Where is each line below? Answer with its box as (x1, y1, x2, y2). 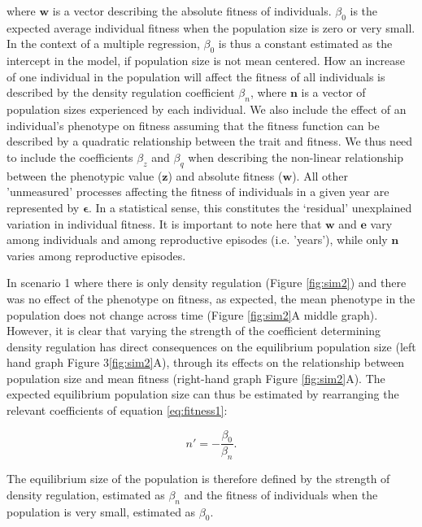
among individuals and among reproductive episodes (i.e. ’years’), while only (7, 231, 388, 248)
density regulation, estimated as (7, 486, 165, 503)
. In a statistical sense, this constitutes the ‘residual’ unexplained (88, 198, 412, 216)
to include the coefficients (7, 148, 133, 165)
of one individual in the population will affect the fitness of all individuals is (7, 68, 385, 85)
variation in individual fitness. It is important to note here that (7, 215, 322, 232)
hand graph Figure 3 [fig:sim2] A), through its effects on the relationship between (7, 354, 405, 371)
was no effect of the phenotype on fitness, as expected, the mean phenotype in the (7, 290, 415, 307)
